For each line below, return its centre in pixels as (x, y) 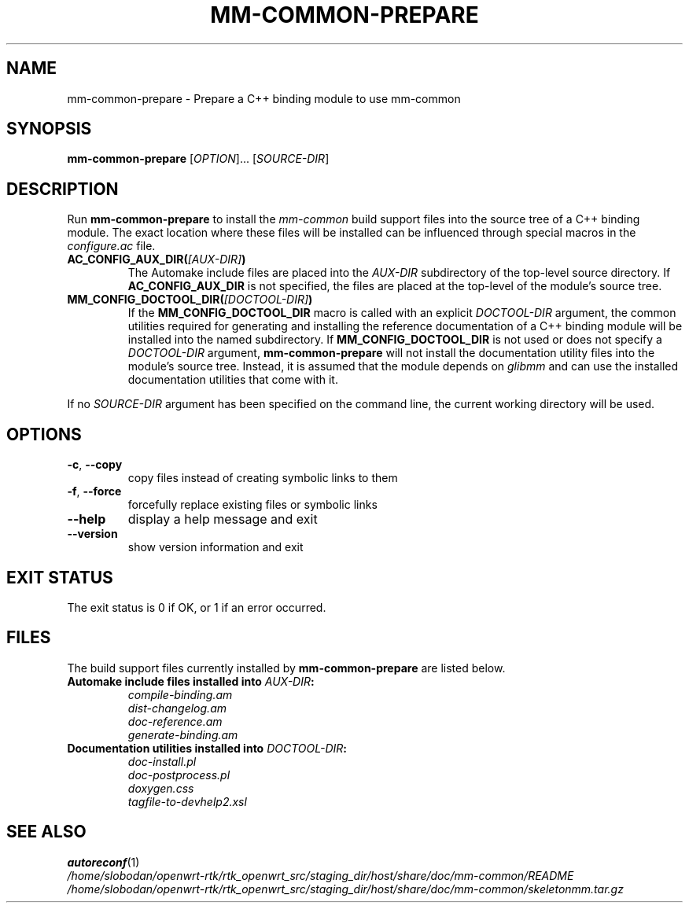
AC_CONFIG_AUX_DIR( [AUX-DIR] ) (157, 259)
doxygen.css (161, 788)
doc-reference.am (175, 721)
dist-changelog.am (177, 708)
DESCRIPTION (63, 189)
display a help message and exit (223, 519)
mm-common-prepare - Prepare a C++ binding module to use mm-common (264, 98)
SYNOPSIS (49, 129)
